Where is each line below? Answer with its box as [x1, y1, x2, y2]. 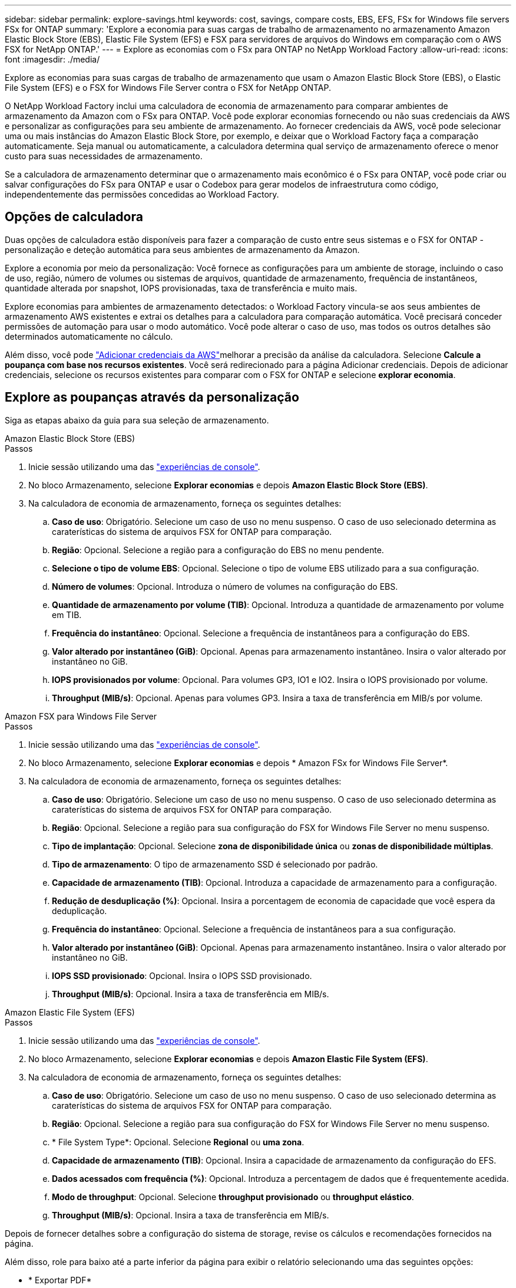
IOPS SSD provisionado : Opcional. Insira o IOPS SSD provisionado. [52, 970, 312, 981]
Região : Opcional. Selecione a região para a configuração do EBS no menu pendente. [52, 544, 384, 555]
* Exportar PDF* [28, 1274, 92, 1285]
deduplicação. [52, 905, 107, 916]
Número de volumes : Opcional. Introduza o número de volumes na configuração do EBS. [52, 581, 398, 592]
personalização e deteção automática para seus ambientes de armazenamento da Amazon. [5, 244, 360, 255]
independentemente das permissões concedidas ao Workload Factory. [5, 189, 279, 199]
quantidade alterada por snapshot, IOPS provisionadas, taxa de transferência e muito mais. [5, 282, 358, 293]
